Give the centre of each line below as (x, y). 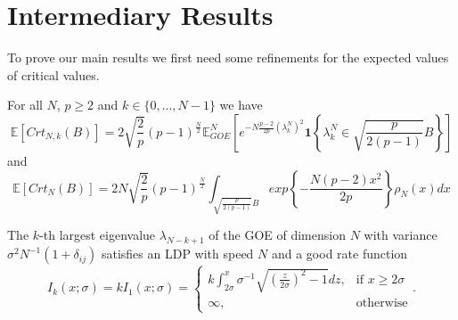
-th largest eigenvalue (98, 235)
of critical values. (53, 74)
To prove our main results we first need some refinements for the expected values (228, 57)
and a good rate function (339, 254)
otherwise (382, 304)
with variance (401, 235)
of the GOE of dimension (277, 235)
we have (241, 105)
